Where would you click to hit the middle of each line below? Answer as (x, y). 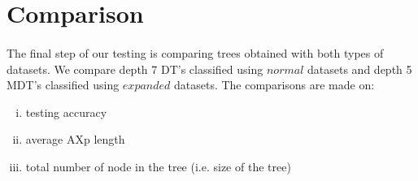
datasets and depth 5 (360, 69)
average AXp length (75, 139)
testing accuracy (66, 112)
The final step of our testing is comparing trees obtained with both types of (195, 52)
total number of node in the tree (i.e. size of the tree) (158, 166)
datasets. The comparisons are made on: (274, 85)
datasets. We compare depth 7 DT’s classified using (135, 69)
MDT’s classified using (63, 85)
